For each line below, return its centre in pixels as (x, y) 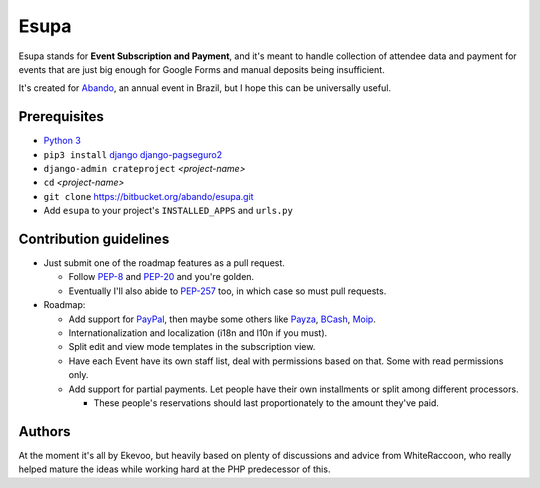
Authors (44, 431)
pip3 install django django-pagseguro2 (133, 154)
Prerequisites (61, 116)
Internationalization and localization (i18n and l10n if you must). (198, 333)
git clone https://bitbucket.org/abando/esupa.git (148, 196)
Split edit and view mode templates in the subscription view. (192, 347)
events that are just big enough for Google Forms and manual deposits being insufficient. (201, 69)
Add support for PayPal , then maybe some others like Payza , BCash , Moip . (222, 319)
